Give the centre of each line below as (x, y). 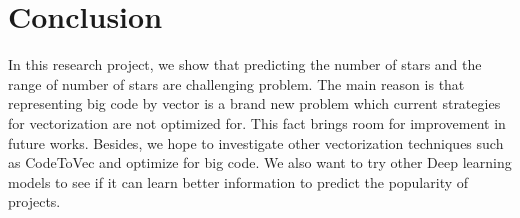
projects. (34, 201)
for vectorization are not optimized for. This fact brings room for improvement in (257, 122)
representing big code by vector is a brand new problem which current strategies (254, 103)
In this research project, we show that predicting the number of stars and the (245, 64)
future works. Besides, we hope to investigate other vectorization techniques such (256, 142)
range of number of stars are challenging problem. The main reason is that (236, 83)
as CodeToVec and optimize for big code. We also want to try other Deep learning (260, 162)
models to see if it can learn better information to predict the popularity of (238, 181)
